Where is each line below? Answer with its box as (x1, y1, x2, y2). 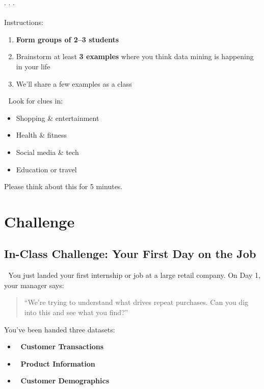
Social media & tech (16, 146, 79, 157)
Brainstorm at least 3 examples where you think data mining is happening (16, 51, 254, 62)
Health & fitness (16, 129, 67, 140)
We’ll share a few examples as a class (16, 78, 132, 89)
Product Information (20, 358, 95, 369)
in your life (16, 61, 50, 71)
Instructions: (4, 17, 43, 28)
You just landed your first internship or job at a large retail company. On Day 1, (8, 270, 260, 280)
